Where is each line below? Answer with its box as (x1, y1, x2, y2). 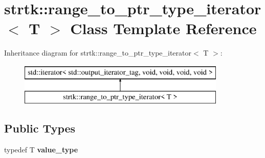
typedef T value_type (4, 144, 78, 155)
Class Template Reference (70, 18, 257, 39)
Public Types (4, 120, 76, 136)
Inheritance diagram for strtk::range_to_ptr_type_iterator (4, 47, 192, 58)
